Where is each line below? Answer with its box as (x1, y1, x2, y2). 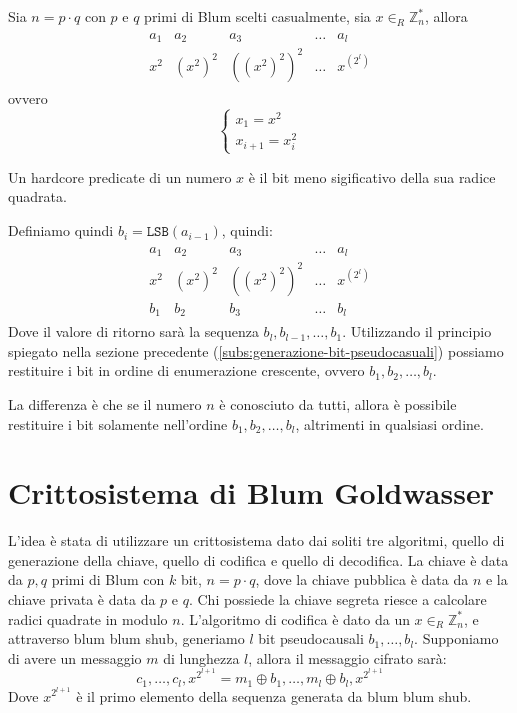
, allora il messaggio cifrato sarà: (248, 647, 447, 668)
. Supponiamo (414, 628, 499, 649)
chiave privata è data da (8, 589, 156, 610)
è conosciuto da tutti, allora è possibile (219, 393, 457, 414)
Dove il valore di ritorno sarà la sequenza (8, 321, 259, 342)
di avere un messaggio (8, 647, 142, 668)
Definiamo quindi (8, 220, 114, 241)
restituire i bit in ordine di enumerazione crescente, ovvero (8, 360, 365, 381)
